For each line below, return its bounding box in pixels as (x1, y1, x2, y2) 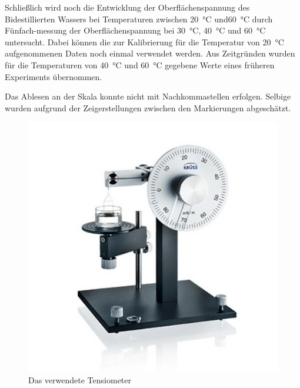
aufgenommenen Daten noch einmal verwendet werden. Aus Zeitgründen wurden (5, 47, 295, 59)
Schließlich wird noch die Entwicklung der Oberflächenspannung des (5, 1, 250, 13)
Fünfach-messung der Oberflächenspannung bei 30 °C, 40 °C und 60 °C (5, 24, 266, 37)
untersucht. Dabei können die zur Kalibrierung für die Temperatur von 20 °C (5, 35, 284, 48)
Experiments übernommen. (5, 70, 102, 82)
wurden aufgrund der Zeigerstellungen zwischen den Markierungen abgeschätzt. (5, 101, 291, 114)
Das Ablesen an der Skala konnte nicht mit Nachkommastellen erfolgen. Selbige (5, 90, 291, 102)
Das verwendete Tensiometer (28, 373, 131, 386)
